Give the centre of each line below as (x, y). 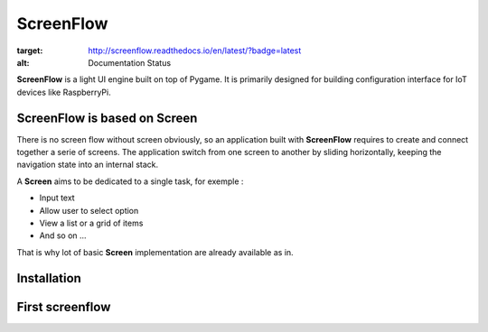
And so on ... (63, 235)
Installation (49, 278)
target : (30, 51)
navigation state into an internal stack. (87, 165)
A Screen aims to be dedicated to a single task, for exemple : (130, 181)
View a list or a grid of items (91, 223)
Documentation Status (130, 62)
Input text (57, 198)
